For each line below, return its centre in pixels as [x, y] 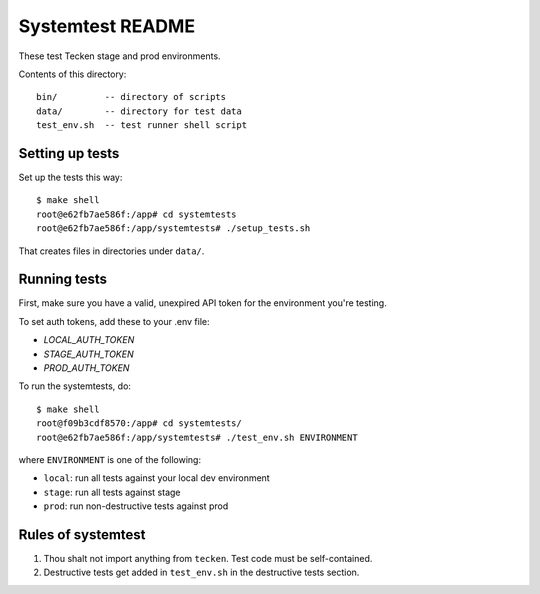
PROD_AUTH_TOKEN [86, 368]
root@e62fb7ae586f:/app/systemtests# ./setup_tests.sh [173, 228]
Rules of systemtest [82, 534]
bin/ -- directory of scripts [131, 97]
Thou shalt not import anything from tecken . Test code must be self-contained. [208, 559]
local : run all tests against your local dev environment [156, 478]
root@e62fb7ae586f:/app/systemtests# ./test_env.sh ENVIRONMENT [197, 437]
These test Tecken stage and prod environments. [119, 56]
